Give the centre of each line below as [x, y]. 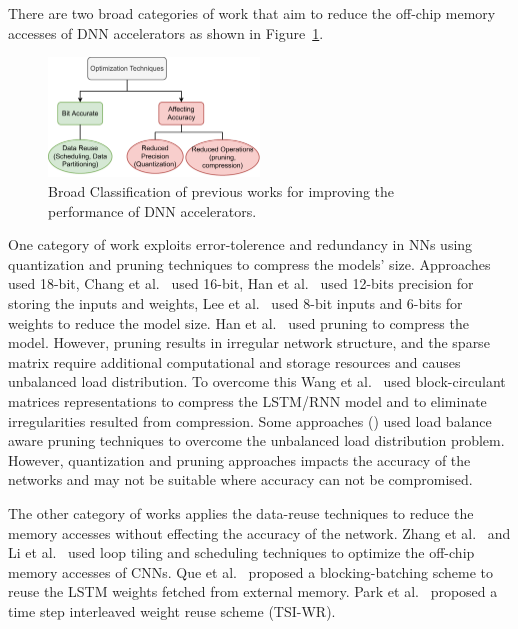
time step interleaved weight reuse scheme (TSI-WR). [172, 610]
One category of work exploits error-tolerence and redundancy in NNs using [240, 244]
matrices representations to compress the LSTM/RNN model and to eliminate [247, 400]
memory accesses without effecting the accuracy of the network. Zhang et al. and [259, 532]
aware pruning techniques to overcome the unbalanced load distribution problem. [256, 440]
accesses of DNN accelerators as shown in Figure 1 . [166, 32]
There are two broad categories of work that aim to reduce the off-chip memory [252, 13]
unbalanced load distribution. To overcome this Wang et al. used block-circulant [257, 381]
